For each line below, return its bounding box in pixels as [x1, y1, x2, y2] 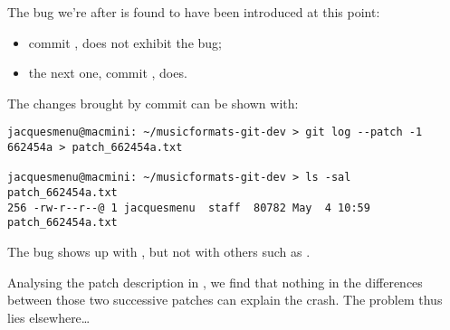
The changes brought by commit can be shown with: [7, 93, 299, 112]
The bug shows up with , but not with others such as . [7, 241, 311, 260]
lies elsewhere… [7, 307, 91, 326]
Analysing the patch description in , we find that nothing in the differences [7, 272, 423, 291]
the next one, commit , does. [28, 63, 187, 82]
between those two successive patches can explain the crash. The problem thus [7, 290, 443, 309]
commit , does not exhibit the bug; [28, 33, 222, 52]
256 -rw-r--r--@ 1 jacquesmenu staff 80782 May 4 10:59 [7, 201, 370, 214]
